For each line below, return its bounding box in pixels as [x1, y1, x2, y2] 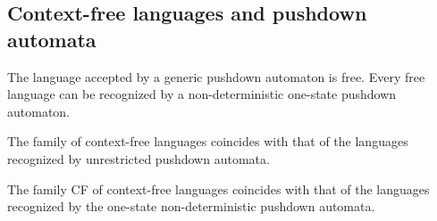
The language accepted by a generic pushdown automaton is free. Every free [7, 67, 425, 86]
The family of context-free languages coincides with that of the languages [7, 132, 408, 151]
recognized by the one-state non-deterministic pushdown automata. [7, 197, 375, 216]
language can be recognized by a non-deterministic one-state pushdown [7, 85, 397, 103]
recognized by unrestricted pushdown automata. [7, 149, 270, 168]
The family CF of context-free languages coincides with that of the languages [7, 179, 430, 198]
